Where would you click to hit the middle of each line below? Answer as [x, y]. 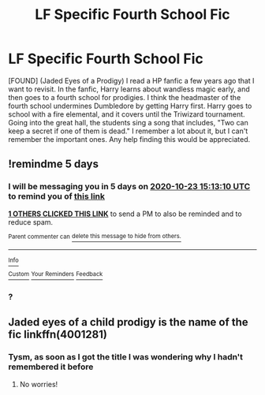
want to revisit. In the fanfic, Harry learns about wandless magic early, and [129, 89]
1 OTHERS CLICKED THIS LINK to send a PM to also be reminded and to [125, 214]
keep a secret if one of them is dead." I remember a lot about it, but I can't [128, 131]
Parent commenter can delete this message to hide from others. [95, 237]
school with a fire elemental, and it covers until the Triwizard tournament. [127, 114]
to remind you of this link [56, 196]
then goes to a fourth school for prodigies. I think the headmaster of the [125, 97]
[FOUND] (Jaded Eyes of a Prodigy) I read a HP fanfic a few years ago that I [131, 80]
